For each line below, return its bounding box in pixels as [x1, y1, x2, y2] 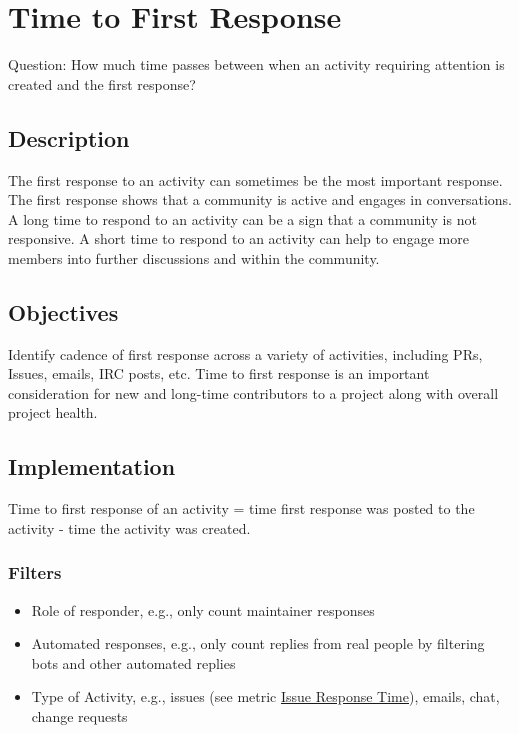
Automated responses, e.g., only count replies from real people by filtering [31, 633, 485, 654]
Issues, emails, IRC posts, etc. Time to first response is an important [8, 363, 430, 384]
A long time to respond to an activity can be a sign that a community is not [8, 208, 477, 229]
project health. [8, 402, 98, 423]
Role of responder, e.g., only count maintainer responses [31, 599, 375, 620]
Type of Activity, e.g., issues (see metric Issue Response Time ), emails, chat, [31, 686, 500, 707]
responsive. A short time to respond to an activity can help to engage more [8, 228, 469, 249]
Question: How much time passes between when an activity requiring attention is [8, 54, 505, 75]
